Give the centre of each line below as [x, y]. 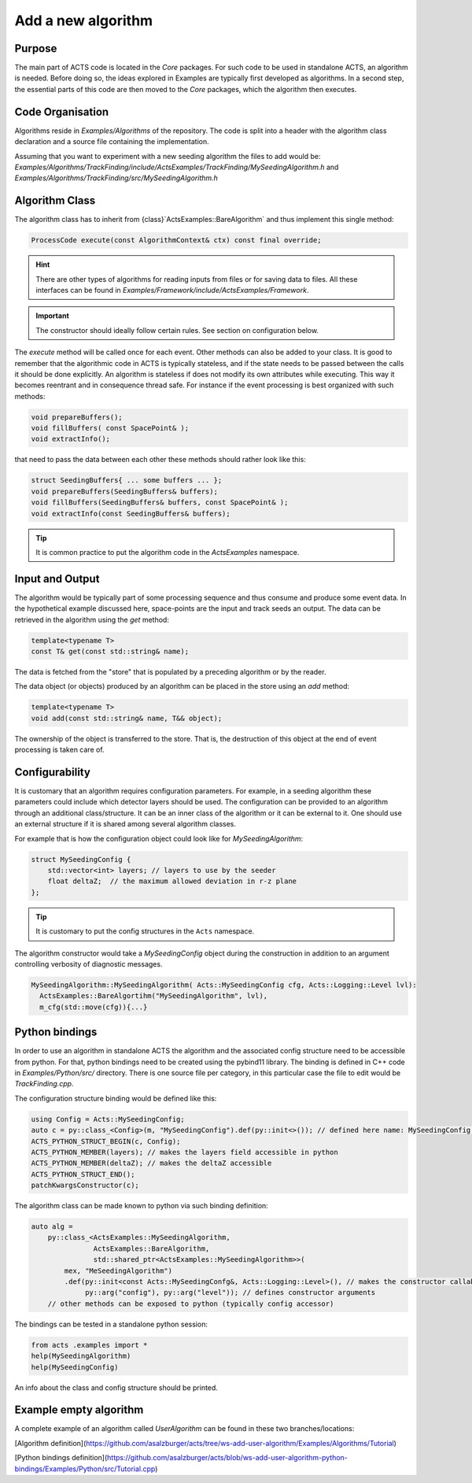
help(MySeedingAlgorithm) [81, 1356]
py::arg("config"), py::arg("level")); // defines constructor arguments [230, 1293]
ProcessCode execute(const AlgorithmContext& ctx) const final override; [176, 240]
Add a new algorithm [84, 20]
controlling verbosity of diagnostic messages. [88, 963]
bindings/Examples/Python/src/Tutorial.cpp [85, 1469]
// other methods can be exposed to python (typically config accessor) [191, 1304]
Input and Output [57, 579]
